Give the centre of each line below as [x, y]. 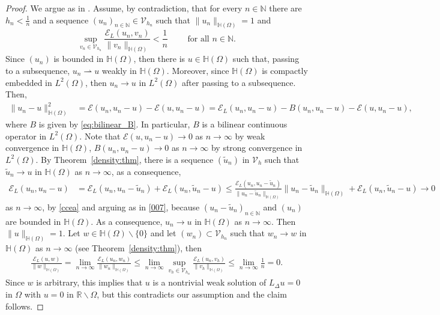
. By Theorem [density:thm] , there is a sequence [125, 159]
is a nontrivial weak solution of [209, 282]
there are [285, 8]
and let [163, 233]
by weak [250, 136]
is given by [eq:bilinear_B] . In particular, [114, 124]
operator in [26, 136]
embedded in [29, 82]
